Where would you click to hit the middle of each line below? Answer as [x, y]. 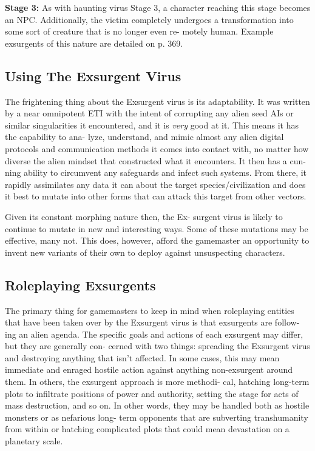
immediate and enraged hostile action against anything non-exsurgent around [149, 369]
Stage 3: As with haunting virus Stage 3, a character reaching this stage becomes [158, 7]
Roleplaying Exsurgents [80, 285]
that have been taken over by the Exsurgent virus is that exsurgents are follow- [152, 322]
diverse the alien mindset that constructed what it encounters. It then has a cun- [155, 160]
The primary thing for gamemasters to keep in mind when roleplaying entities [150, 310]
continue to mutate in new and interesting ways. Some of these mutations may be [157, 228]
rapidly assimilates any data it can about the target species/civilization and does [155, 184]
